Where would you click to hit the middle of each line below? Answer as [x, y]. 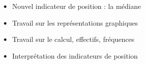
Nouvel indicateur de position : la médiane [76, 6]
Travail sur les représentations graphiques [75, 22]
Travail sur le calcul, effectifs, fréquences [73, 39]
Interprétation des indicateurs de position [75, 55]
